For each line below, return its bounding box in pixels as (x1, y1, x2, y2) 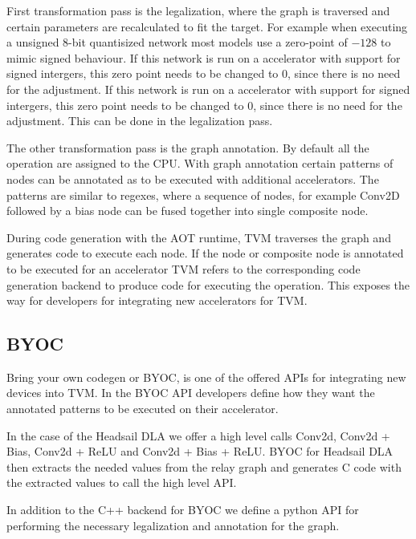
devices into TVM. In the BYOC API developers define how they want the (6, 384, 375, 401)
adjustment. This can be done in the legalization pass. (6, 112, 273, 129)
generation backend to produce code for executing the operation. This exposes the (6, 276, 410, 293)
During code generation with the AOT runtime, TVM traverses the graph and (6, 229, 391, 245)
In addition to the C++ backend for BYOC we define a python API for (6, 501, 359, 518)
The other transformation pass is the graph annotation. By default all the (6, 139, 369, 156)
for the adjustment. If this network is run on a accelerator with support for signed (6, 80, 410, 97)
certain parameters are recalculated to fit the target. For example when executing (6, 18, 408, 34)
